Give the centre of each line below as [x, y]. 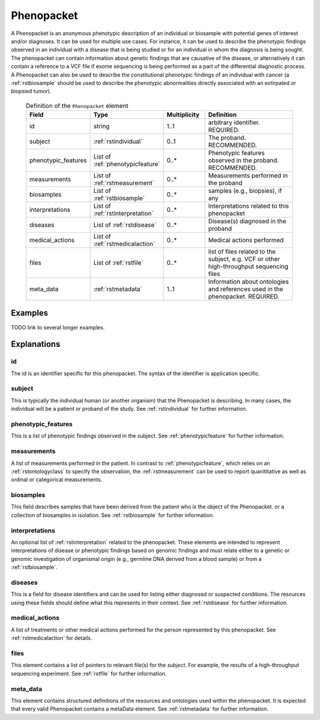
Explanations [36, 344]
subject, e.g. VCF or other [244, 259]
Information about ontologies [249, 282]
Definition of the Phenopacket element [77, 106]
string [101, 126]
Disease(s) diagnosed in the [247, 221]
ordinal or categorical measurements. [57, 480]
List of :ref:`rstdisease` [125, 225]
